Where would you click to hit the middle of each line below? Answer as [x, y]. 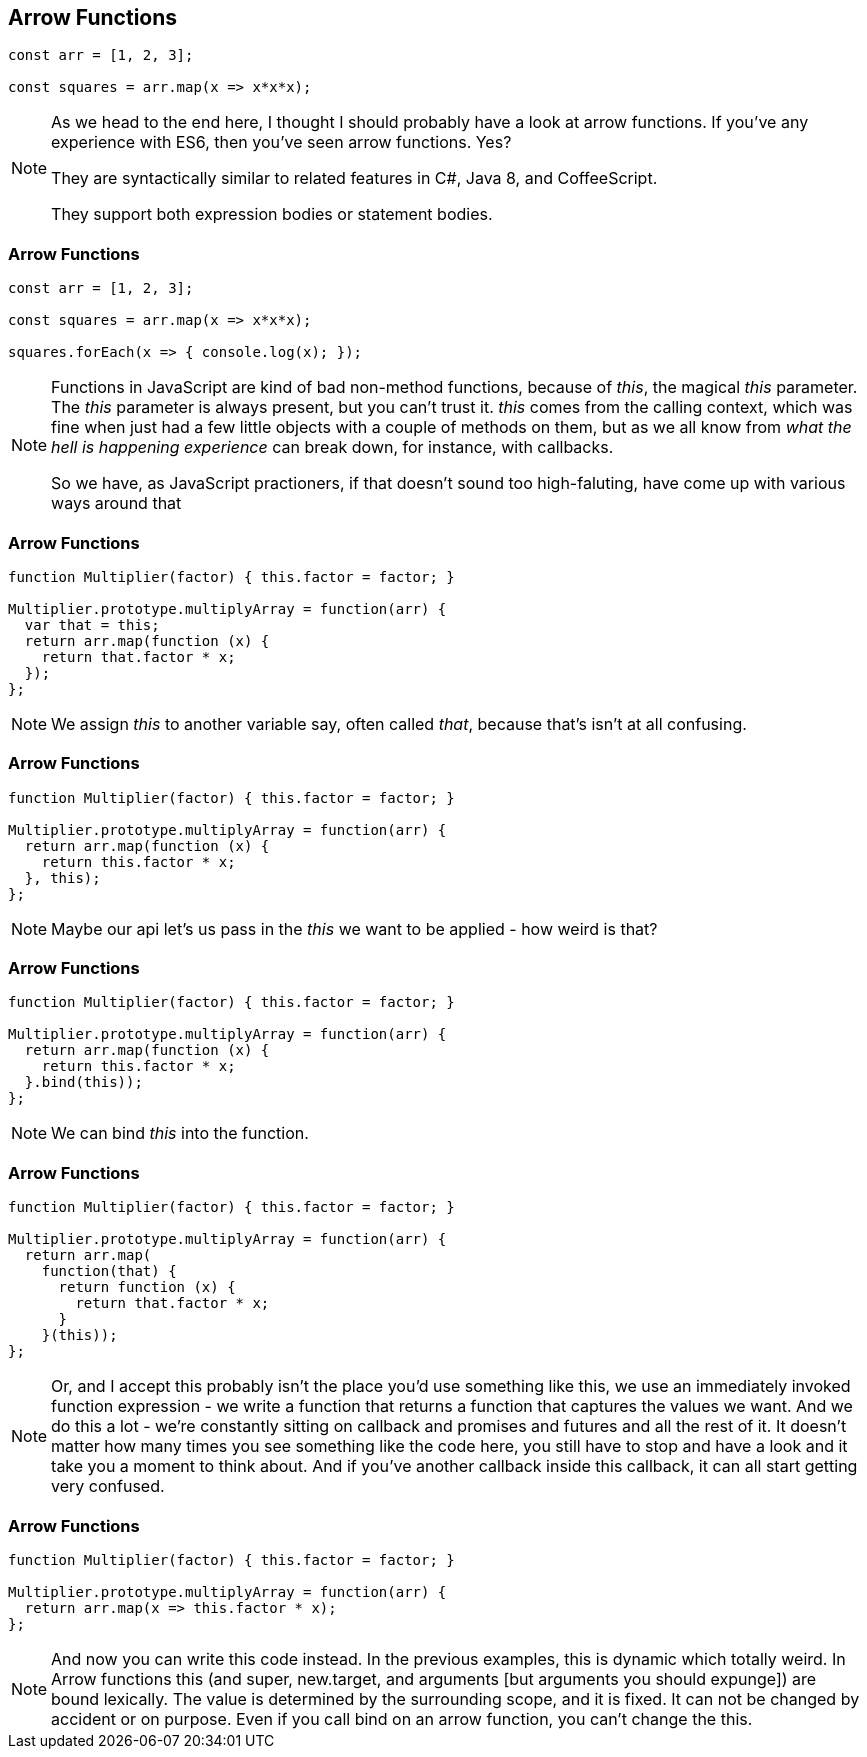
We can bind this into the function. [180, 1133]
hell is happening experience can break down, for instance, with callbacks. [332, 447]
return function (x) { [147, 1287]
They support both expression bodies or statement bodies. [272, 214]
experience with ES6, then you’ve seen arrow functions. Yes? [281, 142]
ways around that [116, 503]
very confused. [108, 1486]
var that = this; [92, 624]
